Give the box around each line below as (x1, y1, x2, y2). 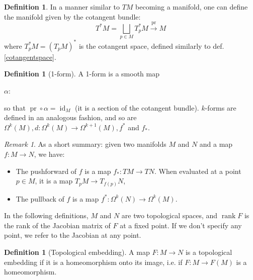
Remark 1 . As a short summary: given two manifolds (4, 139, 166, 149)
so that (4, 102, 26, 113)
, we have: (34, 148, 65, 159)
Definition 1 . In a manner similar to (4, 2, 120, 12)
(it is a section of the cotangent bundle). (75, 102, 199, 113)
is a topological (185, 247, 232, 257)
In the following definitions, (4, 210, 89, 221)
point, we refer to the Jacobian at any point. (4, 230, 141, 240)
